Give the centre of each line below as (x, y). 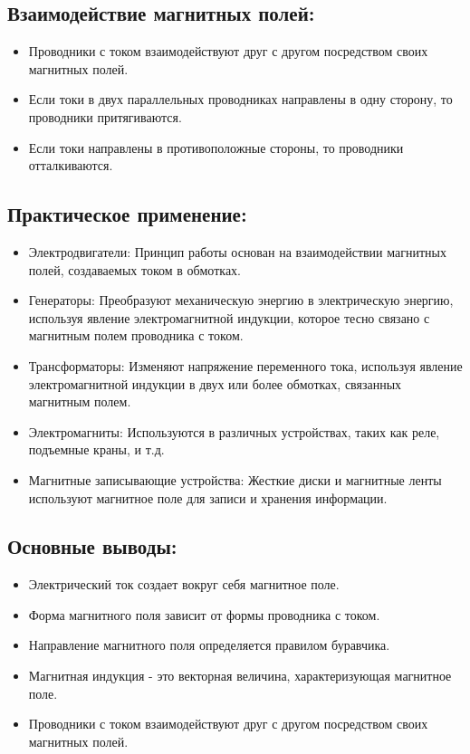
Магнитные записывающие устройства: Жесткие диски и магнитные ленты (235, 479)
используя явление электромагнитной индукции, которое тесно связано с (229, 317)
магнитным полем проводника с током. (136, 335)
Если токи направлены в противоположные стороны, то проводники (216, 147)
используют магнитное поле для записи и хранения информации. (208, 497)
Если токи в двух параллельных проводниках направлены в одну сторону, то (240, 99)
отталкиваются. (71, 165)
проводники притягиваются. (105, 116)
